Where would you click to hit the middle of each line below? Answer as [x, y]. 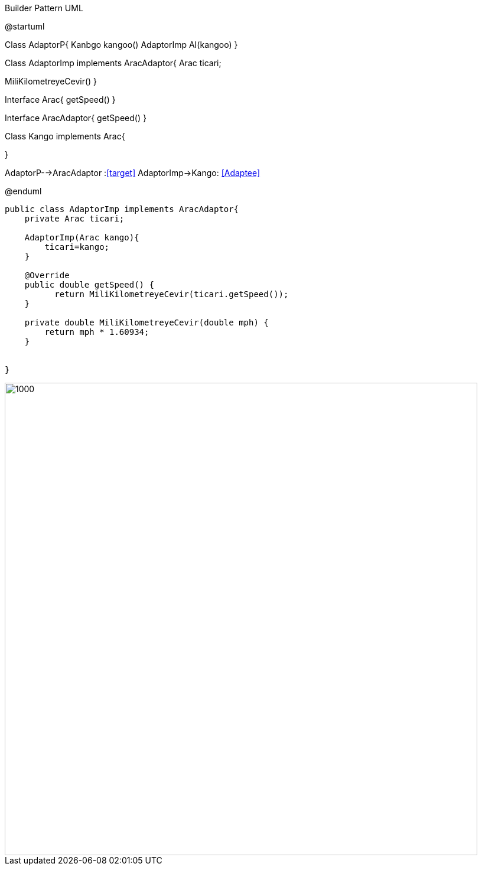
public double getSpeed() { [89, 285]
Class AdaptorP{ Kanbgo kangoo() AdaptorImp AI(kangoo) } [121, 45]
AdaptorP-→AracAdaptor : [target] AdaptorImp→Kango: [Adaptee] [133, 173]
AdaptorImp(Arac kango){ [82, 237]
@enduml [23, 191]
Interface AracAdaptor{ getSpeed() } [76, 118]
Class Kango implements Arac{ [65, 136]
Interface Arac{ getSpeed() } [60, 100]
